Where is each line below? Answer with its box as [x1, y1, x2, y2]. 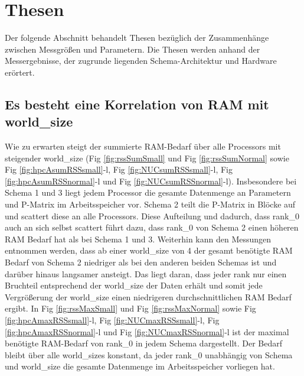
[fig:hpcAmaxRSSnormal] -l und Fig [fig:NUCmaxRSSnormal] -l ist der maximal [5, 325, 289, 338]
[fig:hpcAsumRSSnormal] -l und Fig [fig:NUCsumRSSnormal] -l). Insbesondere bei [5, 174, 297, 187]
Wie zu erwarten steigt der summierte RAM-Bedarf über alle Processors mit [5, 140, 281, 153]
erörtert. [5, 66, 35, 78]
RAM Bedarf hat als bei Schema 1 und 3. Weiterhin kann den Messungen [5, 232, 272, 245]
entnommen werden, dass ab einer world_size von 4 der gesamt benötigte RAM [5, 244, 293, 257]
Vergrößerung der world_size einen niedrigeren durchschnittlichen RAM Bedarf [5, 290, 292, 303]
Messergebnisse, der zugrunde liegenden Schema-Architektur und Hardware [5, 54, 277, 67]
